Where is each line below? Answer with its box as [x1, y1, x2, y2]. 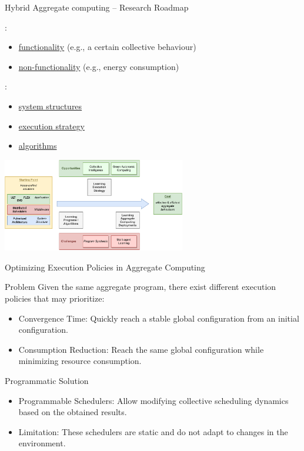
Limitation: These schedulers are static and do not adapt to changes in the [18, 425, 288, 437]
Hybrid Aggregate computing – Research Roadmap [5, 1, 189, 13]
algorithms [18, 139, 57, 152]
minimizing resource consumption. [18, 355, 142, 367]
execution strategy [18, 119, 85, 132]
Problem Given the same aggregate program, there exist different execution [5, 280, 276, 293]
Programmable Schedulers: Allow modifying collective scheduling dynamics [18, 394, 289, 406]
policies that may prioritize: [5, 292, 105, 304]
